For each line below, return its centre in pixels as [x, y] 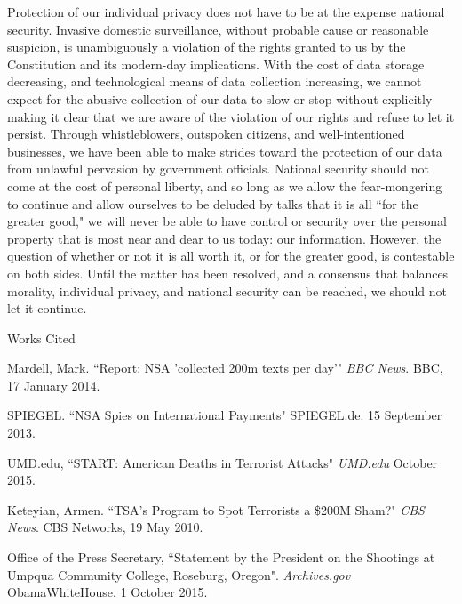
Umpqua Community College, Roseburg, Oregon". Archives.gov [179, 574]
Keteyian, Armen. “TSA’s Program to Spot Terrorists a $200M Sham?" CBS [216, 509]
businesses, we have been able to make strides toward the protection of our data [225, 151]
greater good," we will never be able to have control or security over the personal [227, 221]
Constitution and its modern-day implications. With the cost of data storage [216, 64]
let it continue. [47, 308]
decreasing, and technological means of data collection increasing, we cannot [215, 81]
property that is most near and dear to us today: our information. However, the [224, 238]
